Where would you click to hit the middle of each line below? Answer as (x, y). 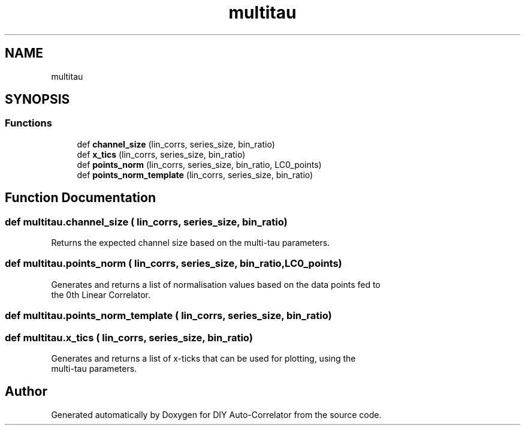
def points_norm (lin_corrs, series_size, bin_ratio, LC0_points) (199, 164)
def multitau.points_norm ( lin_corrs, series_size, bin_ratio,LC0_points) (174, 264)
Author (26, 392)
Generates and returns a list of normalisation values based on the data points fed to (216, 284)
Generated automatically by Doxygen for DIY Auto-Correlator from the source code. (216, 414)
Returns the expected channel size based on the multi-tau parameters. (191, 243)
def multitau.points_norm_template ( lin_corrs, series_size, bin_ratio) (168, 316)
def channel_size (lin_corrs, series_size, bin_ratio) (176, 144)
